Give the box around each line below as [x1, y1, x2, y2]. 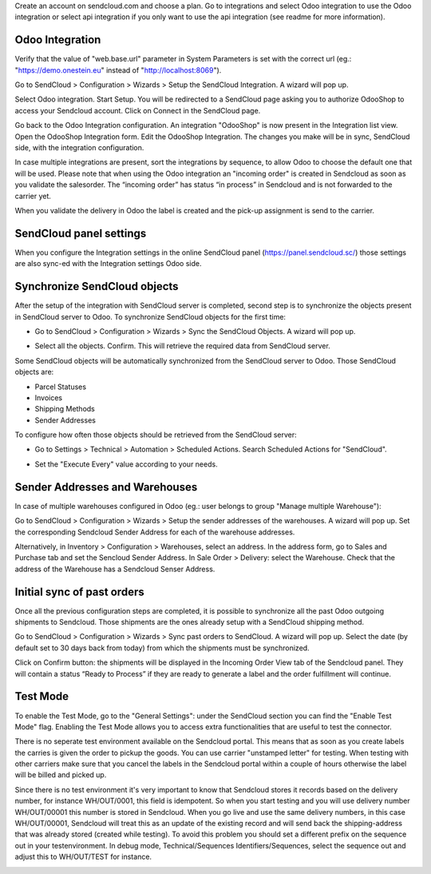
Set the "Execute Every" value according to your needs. [34, 459, 219, 469]
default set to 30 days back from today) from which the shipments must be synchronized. [14, 643, 310, 653]
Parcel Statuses [34, 382, 87, 391]
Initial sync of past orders [14, 585, 144, 598]
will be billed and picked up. [14, 770, 107, 780]
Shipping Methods [34, 404, 96, 414]
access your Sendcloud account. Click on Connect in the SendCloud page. [14, 105, 261, 115]
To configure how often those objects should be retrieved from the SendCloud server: [14, 430, 297, 439]
